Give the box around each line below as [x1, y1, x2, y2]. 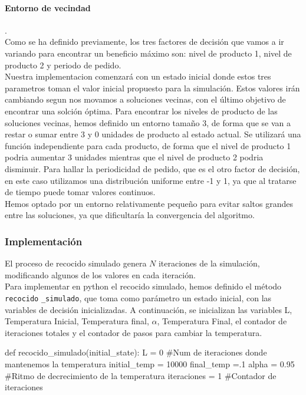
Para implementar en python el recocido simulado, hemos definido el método [5, 280, 282, 292]
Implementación [5, 233, 83, 248]
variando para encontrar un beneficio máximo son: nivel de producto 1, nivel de [5, 47, 292, 59]
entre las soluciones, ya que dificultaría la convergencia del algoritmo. [5, 209, 255, 221]
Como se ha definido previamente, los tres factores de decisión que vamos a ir [5, 35, 284, 48]
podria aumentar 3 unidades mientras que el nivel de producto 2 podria [5, 151, 264, 163]
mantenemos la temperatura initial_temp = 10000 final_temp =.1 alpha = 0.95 [5, 357, 295, 370]
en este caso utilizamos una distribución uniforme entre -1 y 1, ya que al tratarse [5, 174, 297, 186]
